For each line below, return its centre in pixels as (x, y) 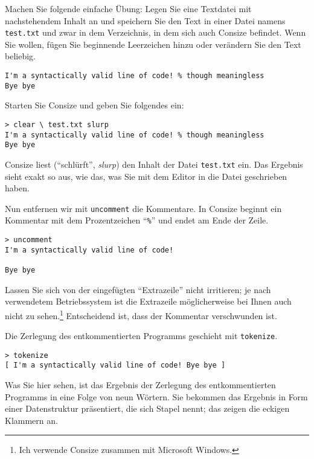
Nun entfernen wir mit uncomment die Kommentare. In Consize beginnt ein (143, 208)
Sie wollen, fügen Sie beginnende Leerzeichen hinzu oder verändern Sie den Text (153, 44)
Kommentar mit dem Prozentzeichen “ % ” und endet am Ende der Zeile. (137, 220)
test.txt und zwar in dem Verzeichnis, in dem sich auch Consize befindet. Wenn (155, 32)
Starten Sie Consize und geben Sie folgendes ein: (95, 105)
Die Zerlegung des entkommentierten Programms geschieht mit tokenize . (141, 336)
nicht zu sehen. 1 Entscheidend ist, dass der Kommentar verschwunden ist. (141, 314)
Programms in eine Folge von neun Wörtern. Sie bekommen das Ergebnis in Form (156, 396)
